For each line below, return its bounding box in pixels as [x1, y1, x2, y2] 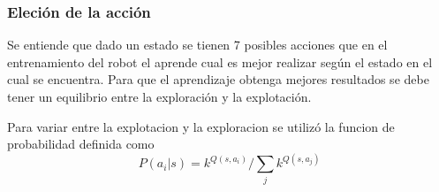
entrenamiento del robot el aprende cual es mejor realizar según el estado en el [7, 52, 433, 71]
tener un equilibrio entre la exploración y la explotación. [7, 88, 312, 105]
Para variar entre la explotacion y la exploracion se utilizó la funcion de [7, 117, 395, 135]
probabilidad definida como [7, 134, 155, 153]
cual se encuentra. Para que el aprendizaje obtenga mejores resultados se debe [7, 70, 429, 88]
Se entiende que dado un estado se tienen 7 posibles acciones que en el [7, 35, 388, 54]
